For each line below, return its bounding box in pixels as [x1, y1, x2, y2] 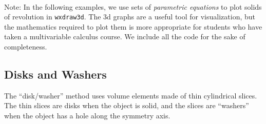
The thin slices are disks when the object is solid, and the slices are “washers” [4, 100, 249, 111]
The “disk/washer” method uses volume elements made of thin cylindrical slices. [4, 90, 257, 101]
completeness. [4, 41, 47, 52]
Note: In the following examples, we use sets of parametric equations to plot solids [4, 1, 262, 12]
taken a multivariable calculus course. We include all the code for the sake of [4, 31, 245, 42]
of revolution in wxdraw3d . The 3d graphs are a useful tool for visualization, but [4, 11, 256, 22]
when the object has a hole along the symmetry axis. [4, 110, 170, 121]
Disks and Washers [4, 66, 107, 82]
